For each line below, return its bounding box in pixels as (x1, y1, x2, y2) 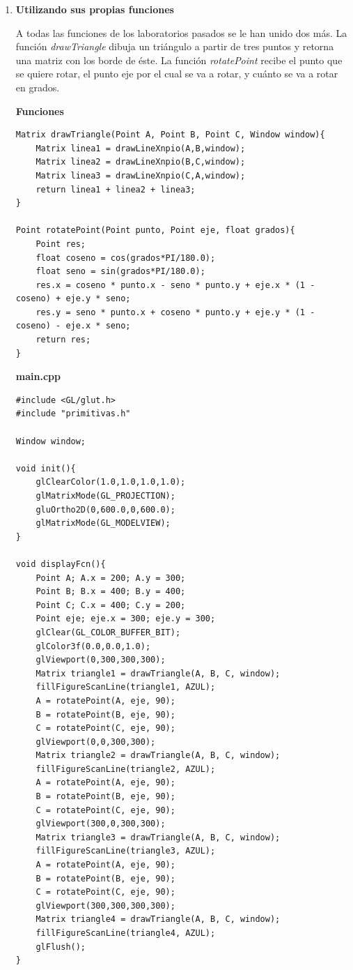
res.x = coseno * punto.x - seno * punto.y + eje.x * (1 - (36, 280, 315, 290)
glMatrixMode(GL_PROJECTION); (36, 491, 175, 501)
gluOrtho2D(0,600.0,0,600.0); (36, 504, 175, 515)
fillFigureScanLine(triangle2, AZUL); (36, 764, 216, 774)
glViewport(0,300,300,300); (36, 655, 166, 665)
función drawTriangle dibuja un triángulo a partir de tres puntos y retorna (15, 39, 334, 54)
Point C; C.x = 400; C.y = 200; (36, 600, 186, 610)
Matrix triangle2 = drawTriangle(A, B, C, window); (36, 750, 281, 761)
